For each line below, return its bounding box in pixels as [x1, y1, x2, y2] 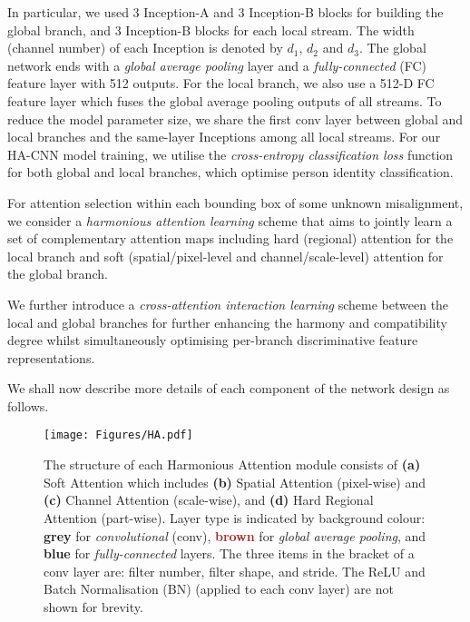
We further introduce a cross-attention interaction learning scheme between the [7, 294, 449, 313]
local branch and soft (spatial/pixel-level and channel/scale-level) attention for [7, 246, 444, 265]
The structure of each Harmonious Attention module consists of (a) [44, 455, 421, 474]
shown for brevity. [44, 597, 143, 616]
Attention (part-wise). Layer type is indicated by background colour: [44, 508, 426, 527]
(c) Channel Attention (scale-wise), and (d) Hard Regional [44, 490, 374, 509]
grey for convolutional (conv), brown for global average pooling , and [44, 526, 426, 545]
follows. [7, 396, 49, 415]
